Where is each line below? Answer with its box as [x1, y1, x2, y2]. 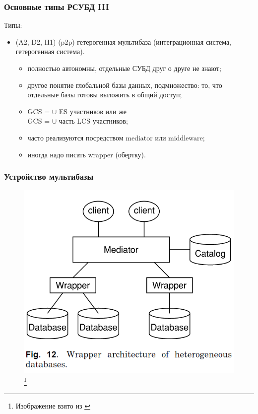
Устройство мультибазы [4, 170, 94, 183]
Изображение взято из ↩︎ [15, 401, 90, 411]
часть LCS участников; [59, 116, 128, 126]
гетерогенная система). [15, 46, 85, 57]
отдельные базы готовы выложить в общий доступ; [27, 89, 182, 100]
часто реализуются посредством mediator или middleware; [27, 132, 205, 142]
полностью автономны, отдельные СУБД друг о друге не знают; [27, 63, 221, 73]
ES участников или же [59, 106, 127, 116]
